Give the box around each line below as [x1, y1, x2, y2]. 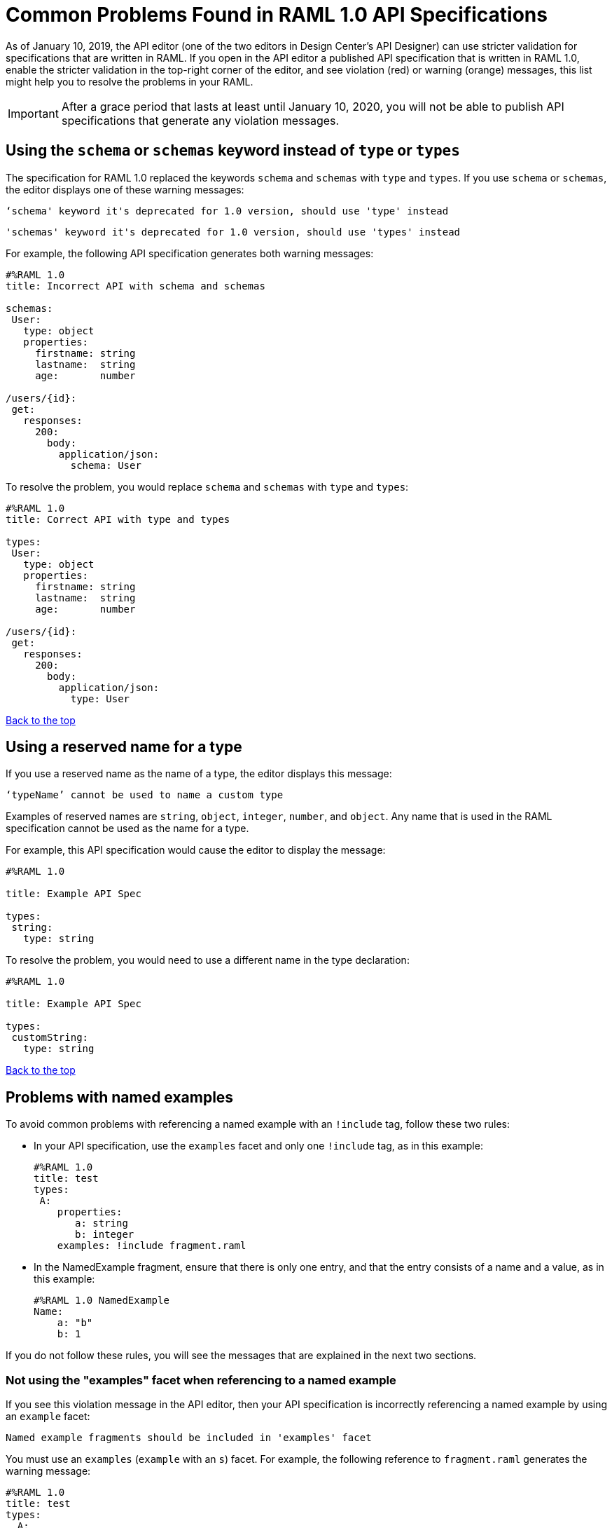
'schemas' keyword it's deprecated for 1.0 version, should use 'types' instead [6, 226, 461, 238]
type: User [70, 693, 130, 704]
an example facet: [6, 1410, 90, 1423]
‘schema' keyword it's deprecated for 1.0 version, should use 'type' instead [6, 205, 449, 217]
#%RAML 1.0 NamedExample [34, 1295, 169, 1307]
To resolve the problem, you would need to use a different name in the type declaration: [6, 954, 410, 967]
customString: [11, 1032, 89, 1044]
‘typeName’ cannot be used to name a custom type [6, 789, 284, 801]
